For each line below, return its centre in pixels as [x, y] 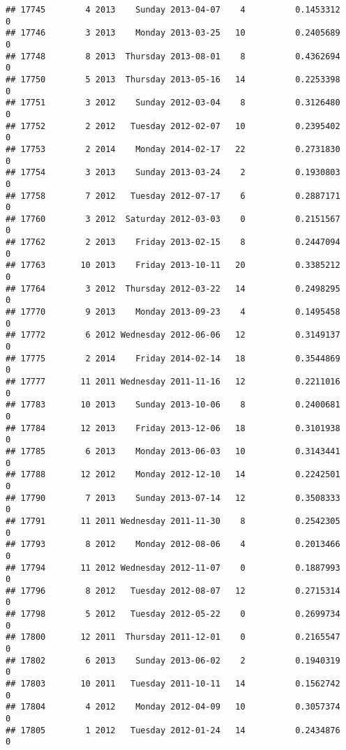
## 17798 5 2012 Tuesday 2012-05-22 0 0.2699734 [173, 614]
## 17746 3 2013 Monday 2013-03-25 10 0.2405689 [173, 33]
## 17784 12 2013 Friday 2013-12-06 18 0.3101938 [173, 428]
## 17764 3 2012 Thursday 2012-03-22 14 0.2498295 [173, 288]
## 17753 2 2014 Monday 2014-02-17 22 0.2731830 [173, 149]
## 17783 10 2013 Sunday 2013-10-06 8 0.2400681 [173, 405]
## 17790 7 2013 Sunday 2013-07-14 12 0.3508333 [173, 498]
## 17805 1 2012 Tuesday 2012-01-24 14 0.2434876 [173, 730]
